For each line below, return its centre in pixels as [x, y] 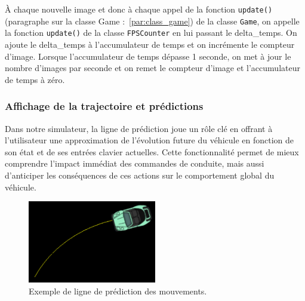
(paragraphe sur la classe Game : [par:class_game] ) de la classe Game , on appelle [152, 21]
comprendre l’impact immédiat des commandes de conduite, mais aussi [135, 163]
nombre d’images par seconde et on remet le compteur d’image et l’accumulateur [152, 68]
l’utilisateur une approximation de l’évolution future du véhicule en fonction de [150, 140]
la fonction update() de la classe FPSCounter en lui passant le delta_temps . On [151, 33]
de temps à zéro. [35, 79]
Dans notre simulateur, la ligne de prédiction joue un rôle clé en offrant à [139, 128]
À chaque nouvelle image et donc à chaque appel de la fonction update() [139, 9]
